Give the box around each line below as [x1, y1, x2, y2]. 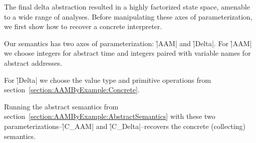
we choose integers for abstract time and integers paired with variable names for [4, 48, 251, 58]
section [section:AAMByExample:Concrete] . [4, 84, 140, 95]
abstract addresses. [4, 57, 62, 68]
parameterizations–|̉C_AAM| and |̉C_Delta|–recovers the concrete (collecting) [4, 120, 246, 131]
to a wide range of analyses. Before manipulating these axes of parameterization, [4, 11, 252, 22]
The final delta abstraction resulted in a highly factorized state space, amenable [4, 2, 250, 12]
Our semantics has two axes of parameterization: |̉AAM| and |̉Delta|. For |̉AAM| [4, 38, 252, 48]
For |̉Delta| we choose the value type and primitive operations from [4, 74, 211, 85]
